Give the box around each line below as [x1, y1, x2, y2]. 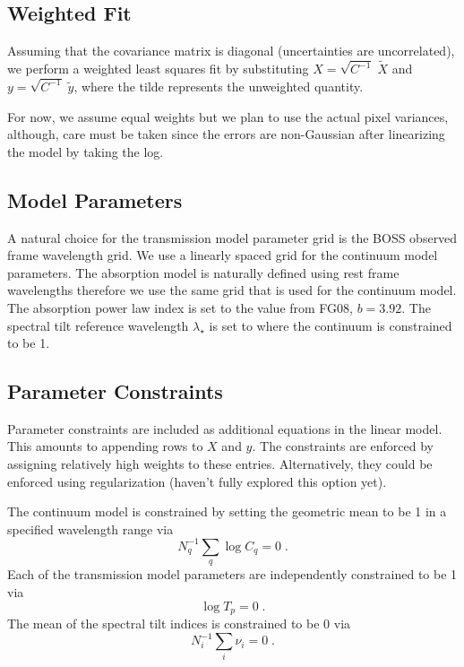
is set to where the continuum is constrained [209, 316, 452, 334]
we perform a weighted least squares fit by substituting [7, 59, 309, 78]
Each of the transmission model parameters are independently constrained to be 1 [7, 565, 458, 584]
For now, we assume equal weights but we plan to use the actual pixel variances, [7, 107, 449, 126]
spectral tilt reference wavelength [7, 316, 189, 334]
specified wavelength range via [7, 519, 174, 538]
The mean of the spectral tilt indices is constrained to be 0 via [7, 613, 351, 632]
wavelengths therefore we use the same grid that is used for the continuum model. [7, 281, 457, 299]
